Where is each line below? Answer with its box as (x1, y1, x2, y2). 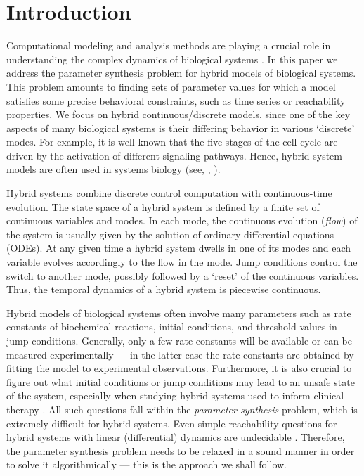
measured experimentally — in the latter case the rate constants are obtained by (6, 347, 354, 361)
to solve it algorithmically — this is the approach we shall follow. (6, 457, 287, 472)
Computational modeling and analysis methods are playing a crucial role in (6, 38, 331, 53)
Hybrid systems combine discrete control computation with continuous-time (6, 186, 332, 200)
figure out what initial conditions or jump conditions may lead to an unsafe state (6, 374, 355, 389)
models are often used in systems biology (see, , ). (6, 162, 221, 176)
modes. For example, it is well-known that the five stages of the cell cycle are (6, 134, 338, 149)
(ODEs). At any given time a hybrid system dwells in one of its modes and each (6, 240, 351, 255)
